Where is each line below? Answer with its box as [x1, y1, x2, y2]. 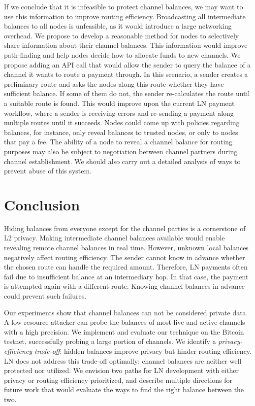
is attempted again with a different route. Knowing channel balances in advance [4, 281, 245, 291]
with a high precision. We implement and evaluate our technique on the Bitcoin [4, 326, 244, 337]
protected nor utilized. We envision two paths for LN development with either [4, 365, 239, 375]
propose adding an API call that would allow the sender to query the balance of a [4, 59, 251, 69]
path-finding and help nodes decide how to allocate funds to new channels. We [4, 49, 241, 60]
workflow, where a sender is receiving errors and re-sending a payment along [4, 107, 234, 118]
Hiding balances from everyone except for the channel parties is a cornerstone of [4, 223, 246, 233]
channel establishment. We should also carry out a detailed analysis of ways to [4, 156, 241, 166]
